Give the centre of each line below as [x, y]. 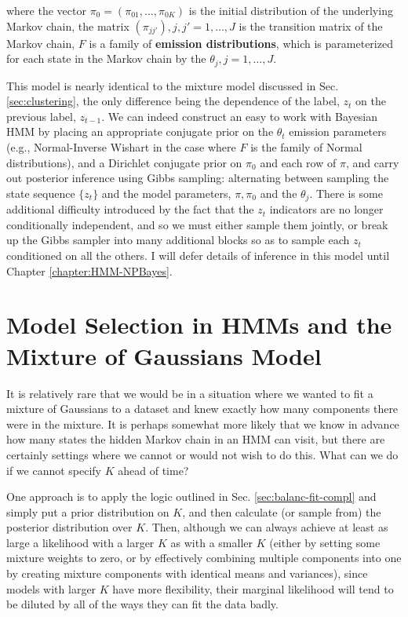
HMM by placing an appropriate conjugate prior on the [140, 131]
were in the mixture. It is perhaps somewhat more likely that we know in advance [203, 424]
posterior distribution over [69, 527]
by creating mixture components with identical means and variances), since [187, 573]
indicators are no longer [326, 209]
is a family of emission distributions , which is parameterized [241, 43]
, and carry [372, 162]
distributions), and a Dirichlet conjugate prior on [124, 162]
